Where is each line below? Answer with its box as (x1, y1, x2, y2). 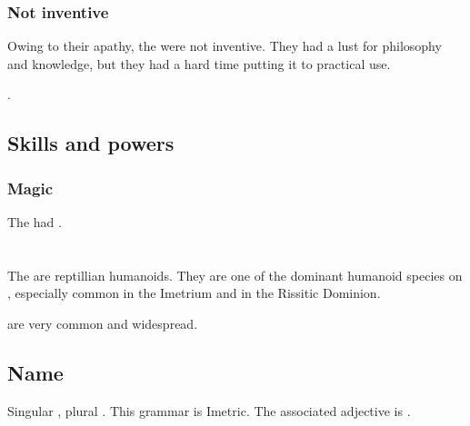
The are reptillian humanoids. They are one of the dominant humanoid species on (7, 265, 463, 284)
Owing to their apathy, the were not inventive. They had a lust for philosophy (7, 36, 442, 55)
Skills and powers (7, 129, 175, 157)
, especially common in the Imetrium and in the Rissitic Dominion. (7, 283, 381, 302)
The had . (7, 213, 62, 231)
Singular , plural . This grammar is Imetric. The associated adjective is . (7, 401, 411, 420)
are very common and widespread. (7, 313, 198, 332)
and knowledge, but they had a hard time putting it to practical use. (7, 54, 391, 73)
